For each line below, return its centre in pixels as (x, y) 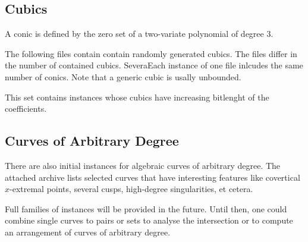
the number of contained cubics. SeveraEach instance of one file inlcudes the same (154, 65)
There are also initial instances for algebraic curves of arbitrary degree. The (143, 165)
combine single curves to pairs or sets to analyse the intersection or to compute (149, 220)
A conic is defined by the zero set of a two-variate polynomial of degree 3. (139, 34)
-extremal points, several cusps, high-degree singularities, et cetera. (131, 189)
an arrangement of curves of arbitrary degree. (88, 232)
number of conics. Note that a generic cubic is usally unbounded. (123, 76)
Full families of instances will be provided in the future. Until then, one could (146, 208)
